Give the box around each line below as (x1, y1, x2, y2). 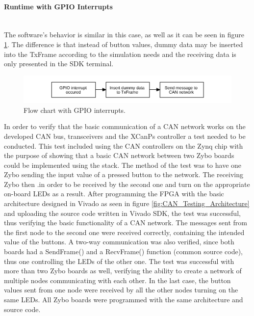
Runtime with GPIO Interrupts (4, 1, 113, 11)
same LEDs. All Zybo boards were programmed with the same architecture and (4, 294, 243, 305)
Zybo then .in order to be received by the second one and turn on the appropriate (4, 179, 250, 189)
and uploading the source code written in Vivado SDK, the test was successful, (4, 208, 241, 218)
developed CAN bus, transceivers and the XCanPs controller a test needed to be (4, 131, 246, 141)
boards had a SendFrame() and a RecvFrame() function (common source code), (4, 246, 243, 257)
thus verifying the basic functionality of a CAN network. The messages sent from (4, 217, 247, 228)
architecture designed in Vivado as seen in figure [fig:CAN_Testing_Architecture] (4, 198, 250, 209)
